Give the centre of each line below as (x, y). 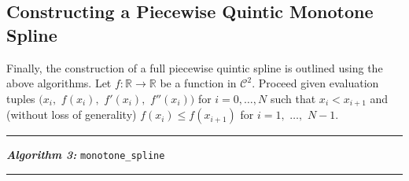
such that (293, 98)
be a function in (198, 83)
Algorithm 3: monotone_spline (86, 155)
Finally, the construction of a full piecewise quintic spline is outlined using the (195, 67)
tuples (21, 98)
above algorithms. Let (59, 83)
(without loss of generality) (72, 115)
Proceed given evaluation (319, 83)
